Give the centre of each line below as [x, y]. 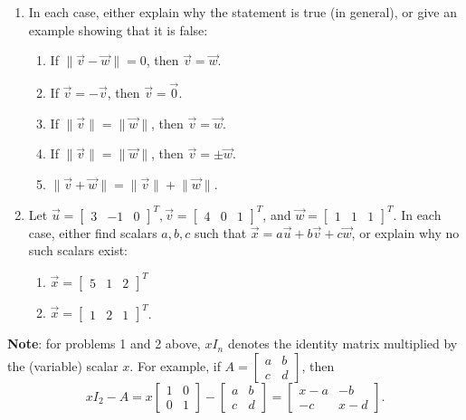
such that [220, 232]
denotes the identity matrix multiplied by [342, 344]
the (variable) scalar [63, 365]
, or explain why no [405, 232]
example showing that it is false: [118, 29]
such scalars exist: [78, 250]
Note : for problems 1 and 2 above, [104, 344]
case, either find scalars [93, 232]
